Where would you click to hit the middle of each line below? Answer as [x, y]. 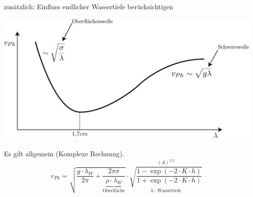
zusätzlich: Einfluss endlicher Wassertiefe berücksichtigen [89, 6]
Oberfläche [114, 190]
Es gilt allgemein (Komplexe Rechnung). [64, 153]
